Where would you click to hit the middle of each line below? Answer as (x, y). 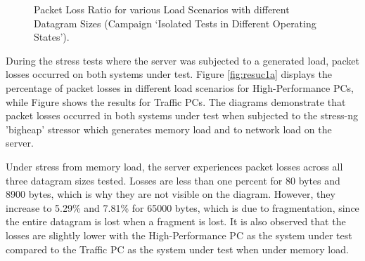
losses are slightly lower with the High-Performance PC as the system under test (179, 235)
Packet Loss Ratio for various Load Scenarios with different (162, 9)
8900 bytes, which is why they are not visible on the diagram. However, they (171, 194)
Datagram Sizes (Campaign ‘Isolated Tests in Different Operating (175, 23)
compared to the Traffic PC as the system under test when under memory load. (177, 249)
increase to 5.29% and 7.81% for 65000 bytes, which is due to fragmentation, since (182, 207)
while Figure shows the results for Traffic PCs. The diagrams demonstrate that (176, 101)
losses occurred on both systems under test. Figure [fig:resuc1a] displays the (169, 74)
